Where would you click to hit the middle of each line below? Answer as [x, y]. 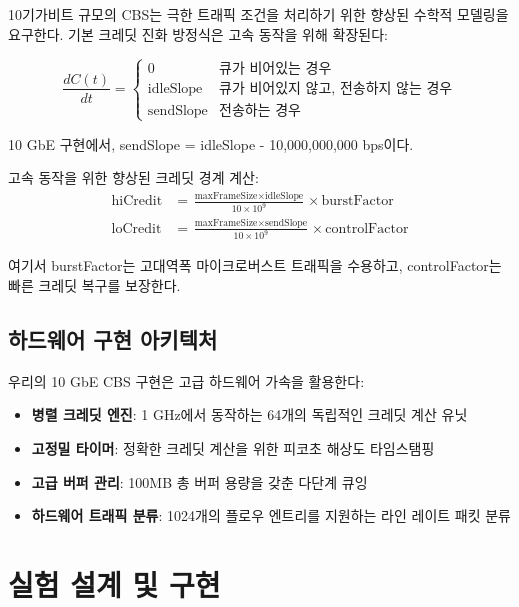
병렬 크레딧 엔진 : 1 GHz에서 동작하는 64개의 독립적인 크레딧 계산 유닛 [249, 414]
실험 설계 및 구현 [114, 583]
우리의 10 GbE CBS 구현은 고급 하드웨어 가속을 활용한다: [186, 380]
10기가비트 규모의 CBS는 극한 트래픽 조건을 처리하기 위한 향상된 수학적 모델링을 [258, 14]
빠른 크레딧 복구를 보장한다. [94, 285]
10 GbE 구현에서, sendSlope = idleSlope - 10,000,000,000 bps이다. [211, 143]
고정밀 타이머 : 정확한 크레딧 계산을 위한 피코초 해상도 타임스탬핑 [233, 447]
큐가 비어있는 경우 [275, 69]
